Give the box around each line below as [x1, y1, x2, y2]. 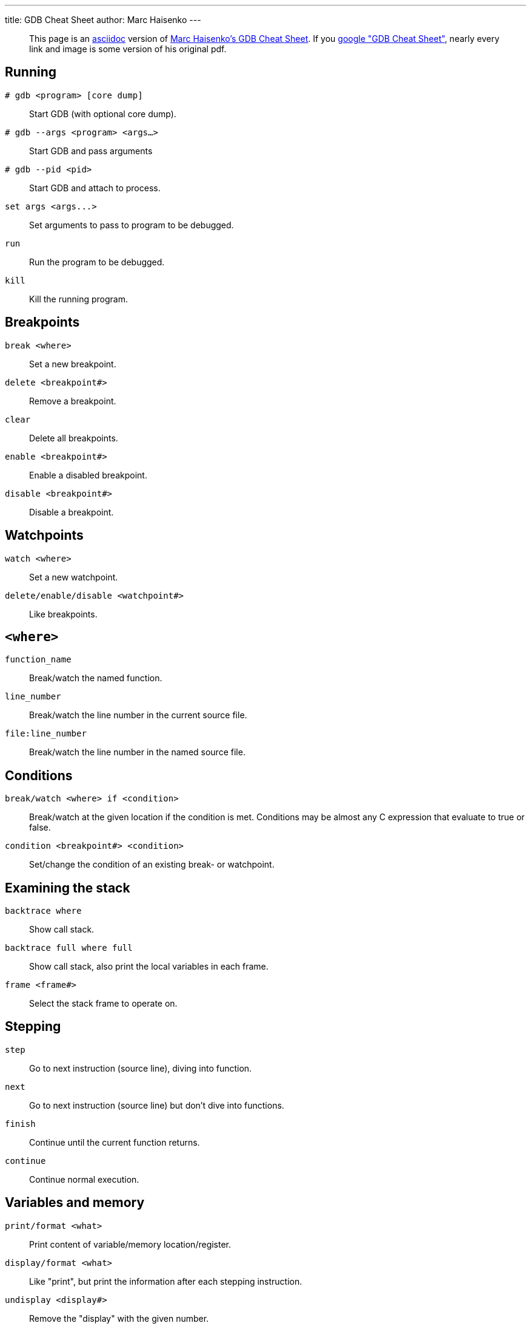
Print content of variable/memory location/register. [29, 1239, 232, 1249]
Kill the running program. [29, 293, 128, 304]
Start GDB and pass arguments [29, 145, 153, 156]
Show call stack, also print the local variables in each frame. [29, 961, 269, 972]
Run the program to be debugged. [29, 256, 165, 267]
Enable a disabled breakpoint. [29, 469, 147, 480]
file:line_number [5, 729, 87, 739]
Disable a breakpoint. [29, 506, 114, 517]
